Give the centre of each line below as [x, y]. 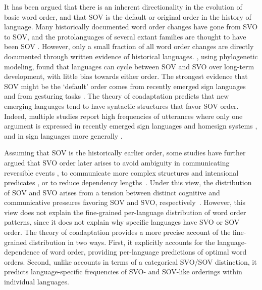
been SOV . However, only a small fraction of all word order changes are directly [129, 46]
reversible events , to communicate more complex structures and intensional [121, 172]
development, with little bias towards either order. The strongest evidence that [126, 76]
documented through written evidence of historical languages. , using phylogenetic [131, 56]
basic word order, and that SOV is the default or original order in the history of [128, 16]
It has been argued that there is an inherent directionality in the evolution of [123, 7]
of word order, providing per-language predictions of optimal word [144, 252]
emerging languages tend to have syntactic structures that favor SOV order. [121, 106]
